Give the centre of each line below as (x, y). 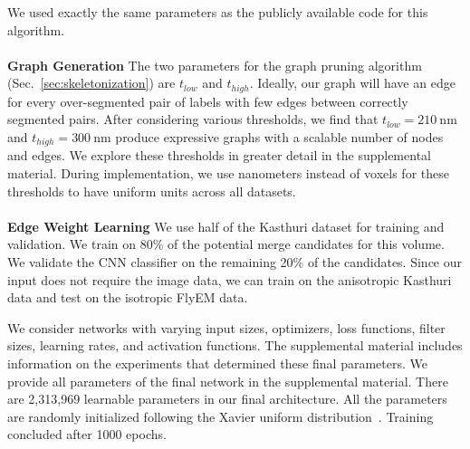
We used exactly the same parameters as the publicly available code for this (218, 12)
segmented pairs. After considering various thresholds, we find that (193, 119)
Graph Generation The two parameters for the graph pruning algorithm (215, 65)
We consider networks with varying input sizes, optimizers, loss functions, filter (226, 327)
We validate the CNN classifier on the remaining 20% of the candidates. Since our (235, 262)
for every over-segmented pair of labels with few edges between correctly (208, 101)
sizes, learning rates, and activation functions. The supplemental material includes (235, 345)
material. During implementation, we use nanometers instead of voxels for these (228, 173)
